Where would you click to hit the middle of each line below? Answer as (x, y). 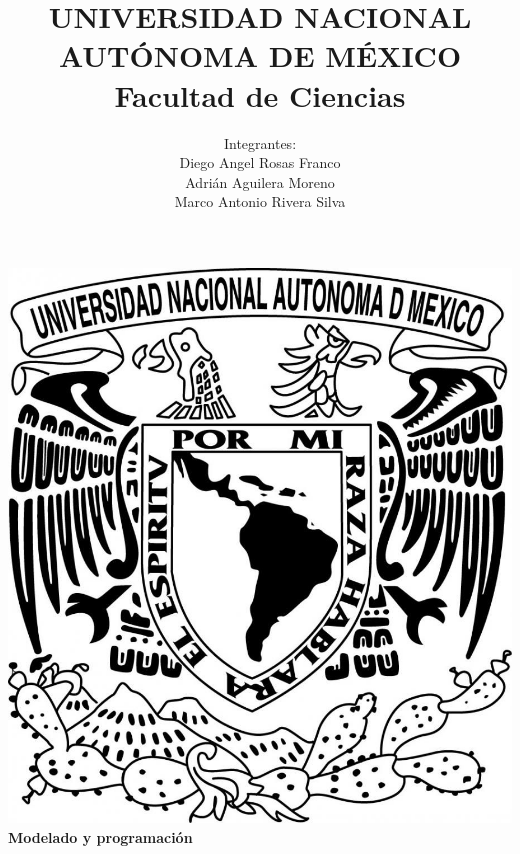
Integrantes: (260, 142)
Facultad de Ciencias (260, 94)
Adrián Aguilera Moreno (260, 181)
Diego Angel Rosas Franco (260, 162)
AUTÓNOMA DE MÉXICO (260, 55)
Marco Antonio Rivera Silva (260, 201)
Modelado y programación (100, 836)
